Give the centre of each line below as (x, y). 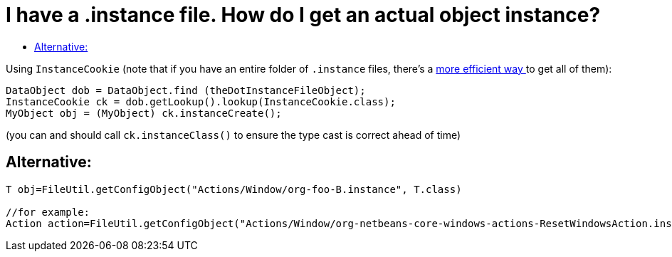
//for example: (48, 212)
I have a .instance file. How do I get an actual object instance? (303, 15)
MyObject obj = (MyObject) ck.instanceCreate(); (144, 113)
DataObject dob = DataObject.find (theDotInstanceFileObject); (186, 90)
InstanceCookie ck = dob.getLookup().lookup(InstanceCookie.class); (201, 101)
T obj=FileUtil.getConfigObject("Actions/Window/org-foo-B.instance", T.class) (234, 189)
